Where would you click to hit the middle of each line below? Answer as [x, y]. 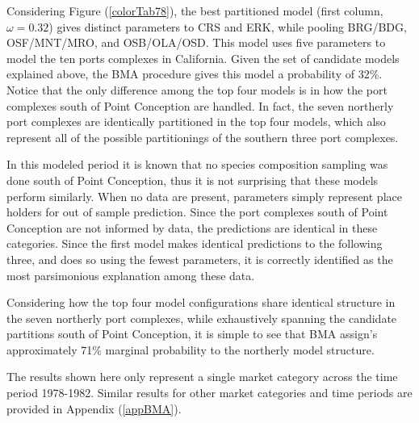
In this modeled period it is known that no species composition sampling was [197, 164]
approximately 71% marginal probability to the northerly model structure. [191, 349]
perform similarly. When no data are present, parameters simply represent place [204, 196]
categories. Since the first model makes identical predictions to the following [195, 243]
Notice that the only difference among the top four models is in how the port [197, 89]
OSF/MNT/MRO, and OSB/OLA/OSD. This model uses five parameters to [196, 42]
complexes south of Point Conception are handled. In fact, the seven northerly [200, 105]
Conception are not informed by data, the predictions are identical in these [192, 227]
